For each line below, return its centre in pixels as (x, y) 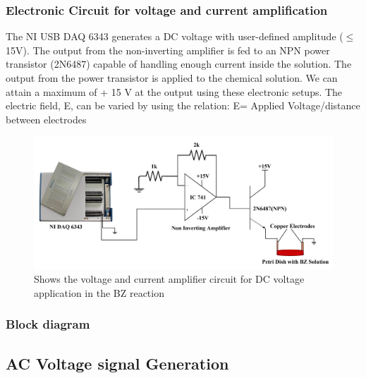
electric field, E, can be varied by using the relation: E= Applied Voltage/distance (183, 105)
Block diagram (48, 324)
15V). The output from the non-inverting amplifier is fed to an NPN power (168, 50)
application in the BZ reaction (99, 292)
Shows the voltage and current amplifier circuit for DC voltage (169, 279)
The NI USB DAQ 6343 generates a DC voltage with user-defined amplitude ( (175, 36)
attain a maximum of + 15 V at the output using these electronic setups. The (174, 91)
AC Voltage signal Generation (117, 363)
